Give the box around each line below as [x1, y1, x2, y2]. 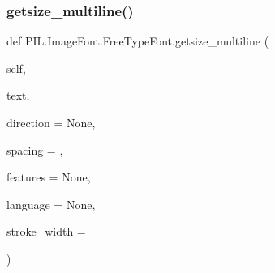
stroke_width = [6, 223, 86, 240]
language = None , [6, 195, 96, 212]
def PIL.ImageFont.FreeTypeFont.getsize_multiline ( [6, 32, 269, 49]
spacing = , [6, 141, 63, 158]
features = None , [6, 168, 91, 186]
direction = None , [6, 114, 96, 130]
